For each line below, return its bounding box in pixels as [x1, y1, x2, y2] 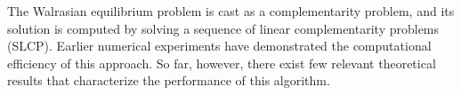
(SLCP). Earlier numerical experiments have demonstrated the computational [7, 36, 432, 55]
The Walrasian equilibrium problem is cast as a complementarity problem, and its [7, 2, 455, 20]
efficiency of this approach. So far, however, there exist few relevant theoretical [7, 53, 436, 72]
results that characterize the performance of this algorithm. [7, 71, 330, 90]
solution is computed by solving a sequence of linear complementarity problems [7, 19, 440, 37]
